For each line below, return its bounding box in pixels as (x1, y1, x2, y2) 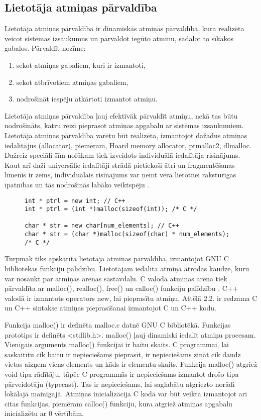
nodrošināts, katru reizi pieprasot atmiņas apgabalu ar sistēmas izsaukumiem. (5, 120, 244, 131)
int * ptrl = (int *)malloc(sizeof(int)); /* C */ (25, 205, 197, 213)
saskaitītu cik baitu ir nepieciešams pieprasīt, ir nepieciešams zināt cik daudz (5, 349, 241, 359)
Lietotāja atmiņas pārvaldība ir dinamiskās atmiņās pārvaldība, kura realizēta (5, 23, 244, 34)
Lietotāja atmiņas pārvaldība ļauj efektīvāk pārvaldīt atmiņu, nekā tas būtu (5, 110, 238, 121)
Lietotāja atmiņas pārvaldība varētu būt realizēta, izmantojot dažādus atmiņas (5, 130, 247, 140)
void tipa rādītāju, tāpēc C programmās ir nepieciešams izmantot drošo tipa (5, 368, 239, 379)
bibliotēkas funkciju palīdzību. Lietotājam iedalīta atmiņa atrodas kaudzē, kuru (5, 263, 249, 274)
